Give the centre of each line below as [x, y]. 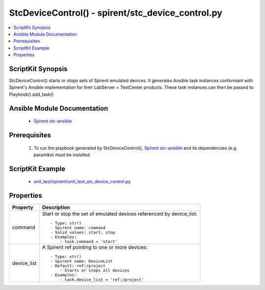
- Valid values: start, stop [82, 232]
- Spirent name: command [78, 228]
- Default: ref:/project [78, 266]
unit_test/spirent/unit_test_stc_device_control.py [82, 182]
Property [23, 208]
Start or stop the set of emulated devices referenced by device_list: [120, 214]
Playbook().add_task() [31, 94]
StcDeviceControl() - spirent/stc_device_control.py [116, 13]
